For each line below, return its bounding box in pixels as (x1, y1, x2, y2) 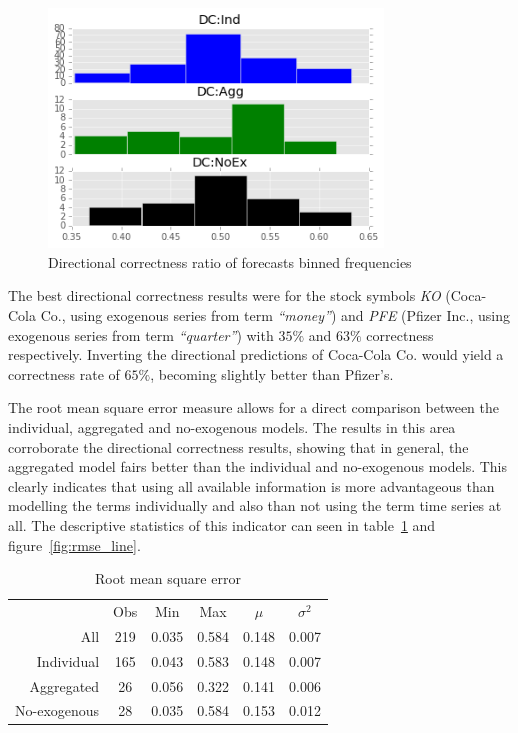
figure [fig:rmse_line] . (8, 534, 141, 555)
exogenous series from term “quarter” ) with (8, 324, 274, 345)
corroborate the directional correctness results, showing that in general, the (8, 436, 469, 457)
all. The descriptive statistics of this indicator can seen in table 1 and (8, 514, 436, 535)
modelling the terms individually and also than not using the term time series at (8, 495, 502, 516)
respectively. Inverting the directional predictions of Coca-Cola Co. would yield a (8, 344, 504, 365)
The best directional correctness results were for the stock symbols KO (8, 285, 441, 306)
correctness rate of (8, 363, 120, 384)
